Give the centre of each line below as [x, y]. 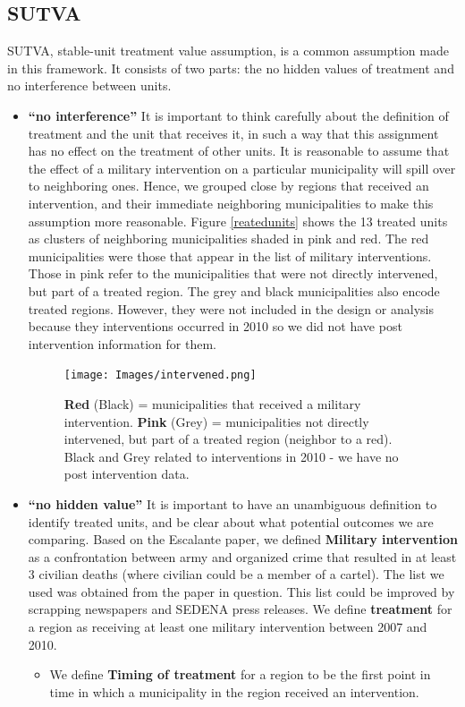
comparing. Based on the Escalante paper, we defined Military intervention [243, 539]
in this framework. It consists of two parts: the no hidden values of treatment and [231, 68]
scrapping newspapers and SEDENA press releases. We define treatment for [240, 609]
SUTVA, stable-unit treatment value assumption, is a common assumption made [228, 51]
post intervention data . [127, 474]
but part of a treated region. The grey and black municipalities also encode [234, 290]
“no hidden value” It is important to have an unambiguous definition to [232, 503]
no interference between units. [89, 85]
